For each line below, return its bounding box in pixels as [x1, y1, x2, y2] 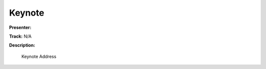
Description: [9, 42, 35, 48]
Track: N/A [9, 33, 32, 39]
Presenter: [9, 24, 32, 30]
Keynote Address [21, 53, 57, 59]
